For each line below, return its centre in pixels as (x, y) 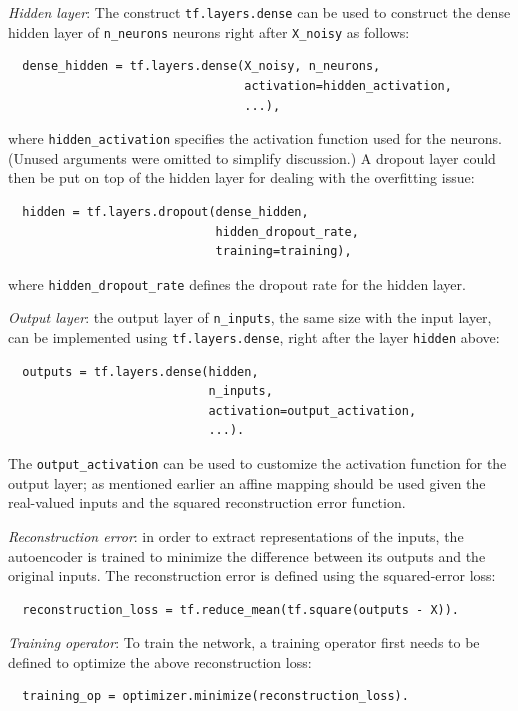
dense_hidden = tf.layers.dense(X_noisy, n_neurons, (201, 66)
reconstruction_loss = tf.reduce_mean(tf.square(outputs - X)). (241, 609)
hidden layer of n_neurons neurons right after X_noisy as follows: (209, 31)
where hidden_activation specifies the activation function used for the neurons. (255, 138)
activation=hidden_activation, (348, 85)
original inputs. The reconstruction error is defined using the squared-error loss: (252, 575)
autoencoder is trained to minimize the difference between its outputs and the (247, 555)
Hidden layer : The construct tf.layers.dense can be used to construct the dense (259, 12)
